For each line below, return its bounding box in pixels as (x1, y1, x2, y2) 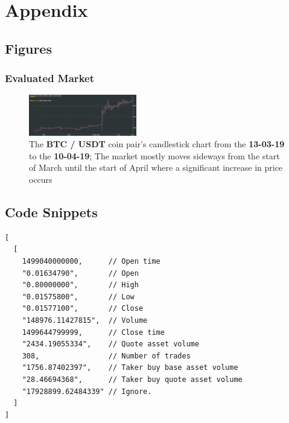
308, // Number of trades (22, 351, 191, 360)
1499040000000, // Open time (22, 257, 160, 266)
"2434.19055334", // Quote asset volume (22, 340, 200, 349)
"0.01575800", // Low (22, 292, 135, 301)
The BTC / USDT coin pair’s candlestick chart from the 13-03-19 (29, 138, 285, 150)
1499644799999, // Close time (22, 328, 165, 337)
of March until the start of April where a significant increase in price (29, 161, 283, 174)
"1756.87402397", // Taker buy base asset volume (22, 363, 238, 372)
